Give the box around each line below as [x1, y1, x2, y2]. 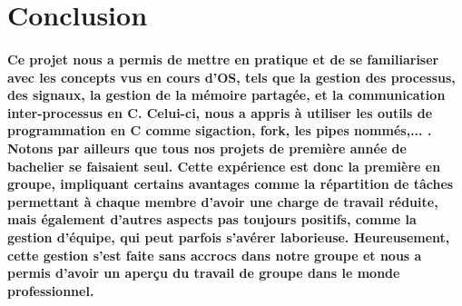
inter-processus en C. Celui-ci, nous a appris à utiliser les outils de [7, 103, 433, 122]
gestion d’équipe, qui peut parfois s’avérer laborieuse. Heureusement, [7, 227, 450, 246]
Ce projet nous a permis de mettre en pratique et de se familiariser [7, 49, 439, 68]
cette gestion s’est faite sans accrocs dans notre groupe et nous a [7, 245, 422, 264]
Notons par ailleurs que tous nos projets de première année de [7, 138, 407, 157]
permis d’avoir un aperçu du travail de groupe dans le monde [7, 263, 400, 282]
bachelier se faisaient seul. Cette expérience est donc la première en [7, 156, 441, 175]
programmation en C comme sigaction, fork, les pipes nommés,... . [7, 121, 432, 140]
